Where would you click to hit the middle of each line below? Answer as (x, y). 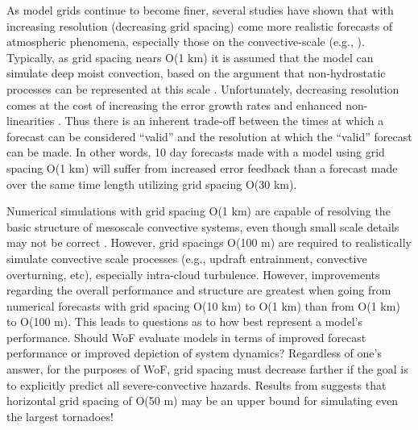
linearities (31, 121)
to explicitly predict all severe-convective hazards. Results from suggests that (197, 384)
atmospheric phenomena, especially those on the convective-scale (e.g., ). (186, 42)
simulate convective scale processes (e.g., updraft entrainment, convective (187, 258)
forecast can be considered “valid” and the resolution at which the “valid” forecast (209, 136)
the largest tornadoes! (60, 416)
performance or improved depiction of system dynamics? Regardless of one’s (194, 353)
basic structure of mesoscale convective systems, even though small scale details (203, 226)
